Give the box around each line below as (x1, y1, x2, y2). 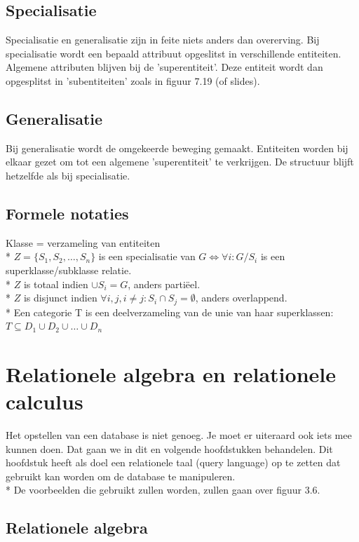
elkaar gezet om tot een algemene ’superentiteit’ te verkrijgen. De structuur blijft (6, 154, 354, 169)
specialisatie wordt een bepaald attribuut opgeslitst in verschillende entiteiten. (6, 46, 341, 60)
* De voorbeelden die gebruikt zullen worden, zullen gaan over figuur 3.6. (6, 482, 320, 497)
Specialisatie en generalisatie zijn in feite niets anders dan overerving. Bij (6, 32, 320, 47)
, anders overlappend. (195, 290, 287, 305)
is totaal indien (23, 276, 88, 291)
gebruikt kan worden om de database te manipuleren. (6, 468, 236, 483)
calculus (6, 387, 83, 416)
